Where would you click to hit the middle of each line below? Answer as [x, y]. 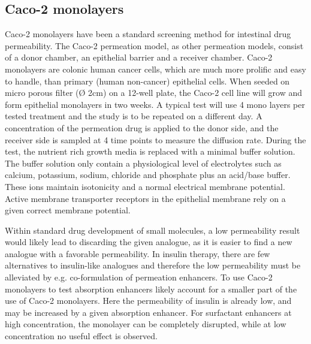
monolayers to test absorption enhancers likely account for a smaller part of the [151, 289]
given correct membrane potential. [68, 210]
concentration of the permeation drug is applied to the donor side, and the [142, 127]
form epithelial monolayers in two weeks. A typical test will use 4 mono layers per [155, 104]
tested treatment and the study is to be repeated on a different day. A [134, 116]
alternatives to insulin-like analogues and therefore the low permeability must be [153, 265]
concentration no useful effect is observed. [81, 336]
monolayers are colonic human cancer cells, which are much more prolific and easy [155, 69]
